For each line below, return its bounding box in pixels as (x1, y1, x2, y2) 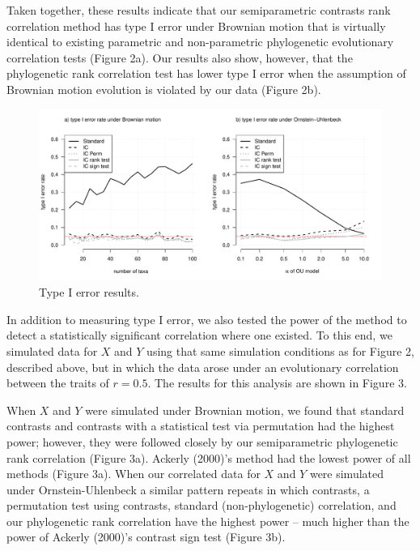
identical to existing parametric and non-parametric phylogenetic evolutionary (6, 33, 394, 50)
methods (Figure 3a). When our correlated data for (6, 465, 261, 482)
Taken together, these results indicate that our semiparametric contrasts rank (6, 2, 391, 18)
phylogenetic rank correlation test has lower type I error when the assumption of (6, 65, 406, 82)
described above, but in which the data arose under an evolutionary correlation (6, 358, 399, 375)
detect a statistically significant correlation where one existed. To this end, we (6, 327, 392, 344)
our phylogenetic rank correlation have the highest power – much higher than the (6, 512, 409, 529)
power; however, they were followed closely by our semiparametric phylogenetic (6, 433, 398, 450)
